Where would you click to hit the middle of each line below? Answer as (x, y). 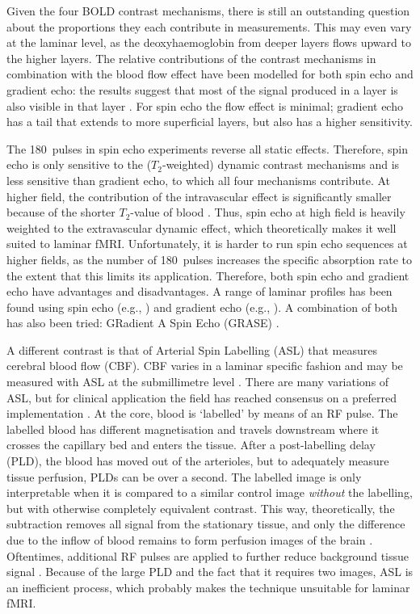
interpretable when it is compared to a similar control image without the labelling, (210, 492)
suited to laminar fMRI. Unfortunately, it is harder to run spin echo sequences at (207, 244)
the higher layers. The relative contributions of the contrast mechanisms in (191, 58)
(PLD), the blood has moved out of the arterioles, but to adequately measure (198, 461)
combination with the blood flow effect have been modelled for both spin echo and (210, 74)
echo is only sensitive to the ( (79, 164)
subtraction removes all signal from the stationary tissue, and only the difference (206, 524)
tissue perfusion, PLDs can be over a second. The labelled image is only (184, 476)
